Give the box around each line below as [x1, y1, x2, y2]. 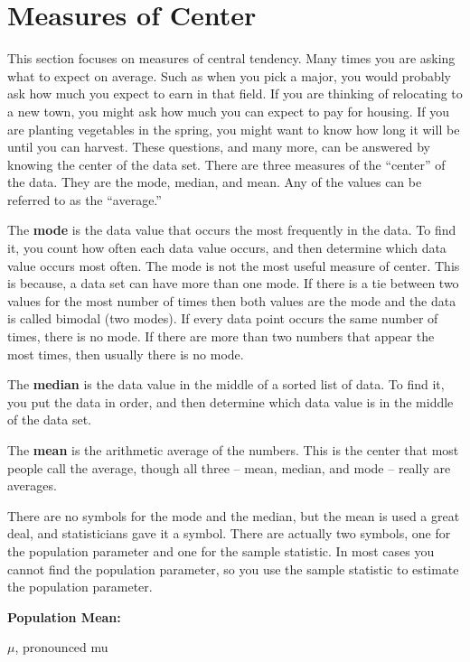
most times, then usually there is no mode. [7, 344, 244, 363]
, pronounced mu [14, 638, 108, 657]
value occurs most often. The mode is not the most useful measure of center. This [7, 256, 460, 275]
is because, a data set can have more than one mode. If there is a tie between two [7, 274, 459, 293]
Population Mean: [7, 607, 121, 626]
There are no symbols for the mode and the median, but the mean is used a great [7, 506, 460, 525]
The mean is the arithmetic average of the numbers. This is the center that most [7, 441, 459, 459]
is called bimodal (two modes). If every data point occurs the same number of [7, 309, 438, 328]
